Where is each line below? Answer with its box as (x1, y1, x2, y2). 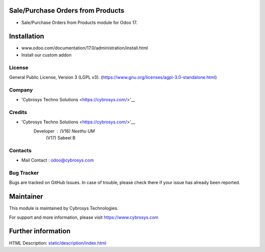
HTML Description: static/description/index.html (9, 240, 106, 246)
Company (9, 86, 33, 93)
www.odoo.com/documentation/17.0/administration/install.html (21, 45, 148, 51)
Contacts (9, 147, 32, 154)
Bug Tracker (9, 169, 39, 176)
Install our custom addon (21, 52, 72, 58)
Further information (9, 227, 71, 235)
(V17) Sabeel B (46, 135, 76, 141)
